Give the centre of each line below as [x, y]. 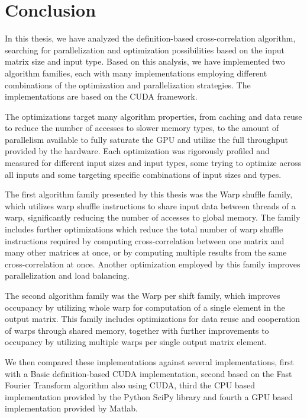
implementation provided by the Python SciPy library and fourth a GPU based [149, 396]
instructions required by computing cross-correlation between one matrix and [145, 240]
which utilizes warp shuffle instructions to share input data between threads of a [150, 205]
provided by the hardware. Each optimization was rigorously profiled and [137, 151]
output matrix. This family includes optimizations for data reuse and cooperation [153, 319]
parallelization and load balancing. [67, 275]
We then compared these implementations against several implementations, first [149, 361]
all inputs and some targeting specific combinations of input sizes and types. [143, 174]
